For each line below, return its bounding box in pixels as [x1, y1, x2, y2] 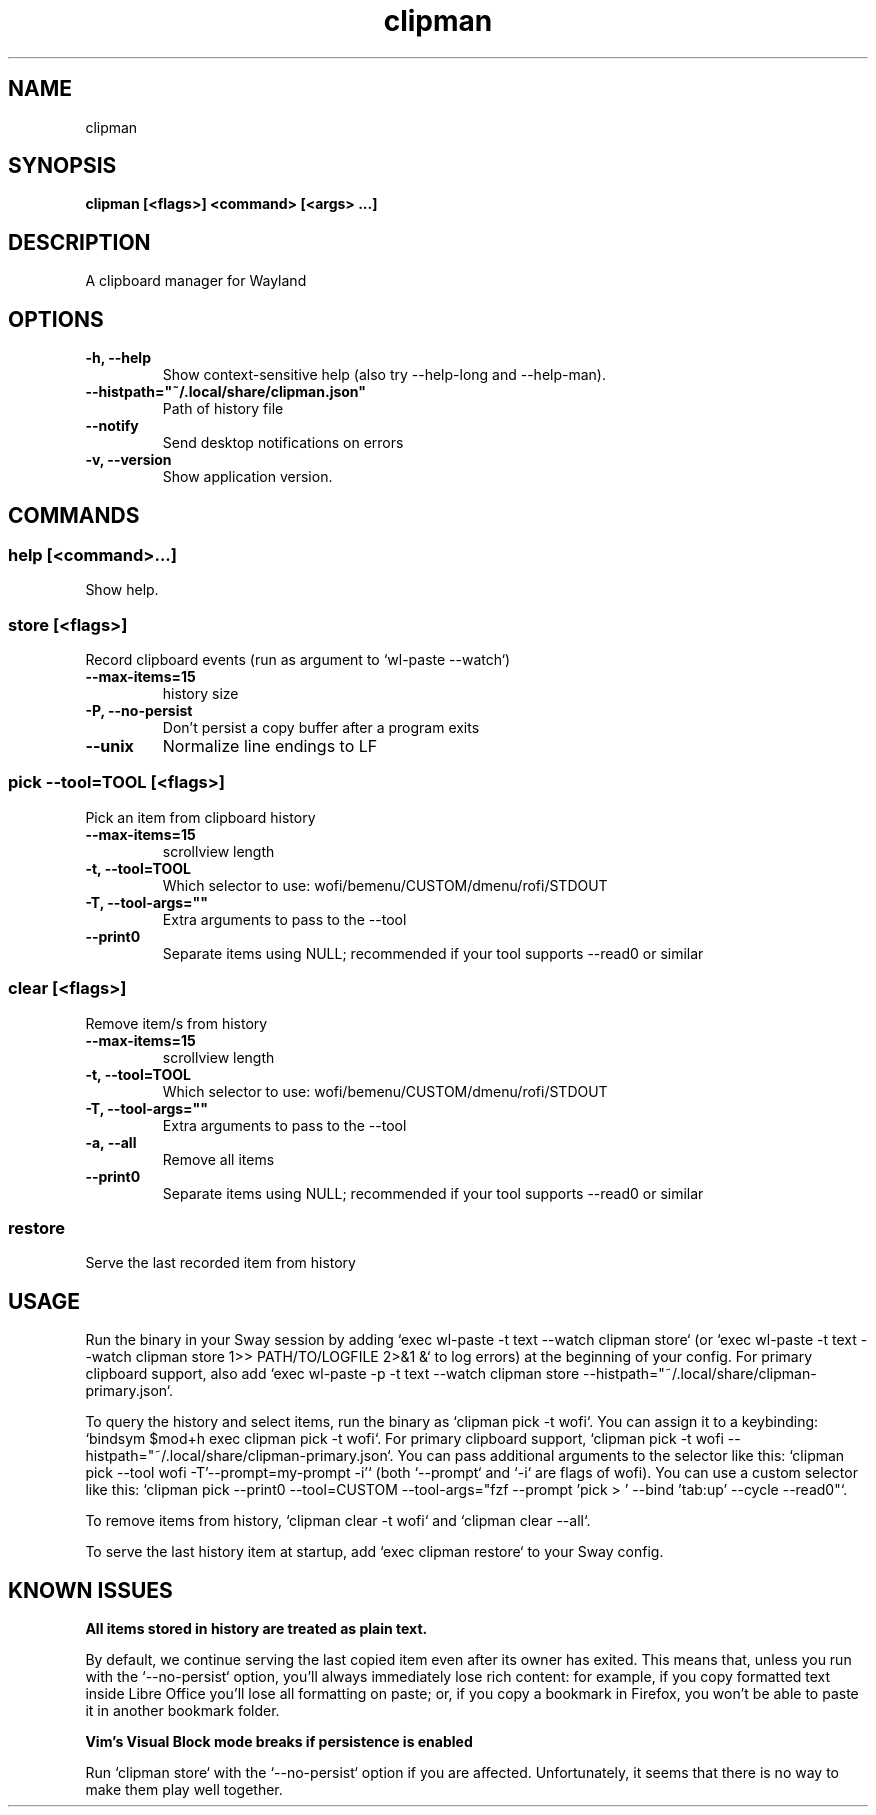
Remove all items [162, 1150, 275, 1168]
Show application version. [162, 468, 333, 486]
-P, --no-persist [85, 702, 193, 720]
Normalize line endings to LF [162, 736, 378, 757]
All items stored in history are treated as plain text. [85, 1620, 428, 1638]
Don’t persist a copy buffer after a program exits [162, 719, 480, 737]
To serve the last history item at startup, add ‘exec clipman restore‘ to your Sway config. [85, 1543, 664, 1561]
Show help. [85, 581, 159, 599]
